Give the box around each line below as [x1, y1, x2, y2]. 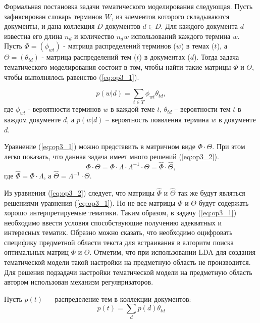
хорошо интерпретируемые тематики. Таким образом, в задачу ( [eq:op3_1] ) [4, 207, 237, 218]
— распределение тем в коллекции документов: [45, 293, 191, 304]
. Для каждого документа [161, 21, 238, 31]
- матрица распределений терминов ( [63, 40, 176, 51]
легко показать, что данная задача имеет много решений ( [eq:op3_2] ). [4, 151, 219, 162]
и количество [74, 30, 115, 41]
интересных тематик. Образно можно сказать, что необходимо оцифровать [4, 227, 233, 238]
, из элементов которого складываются [111, 11, 230, 21]
